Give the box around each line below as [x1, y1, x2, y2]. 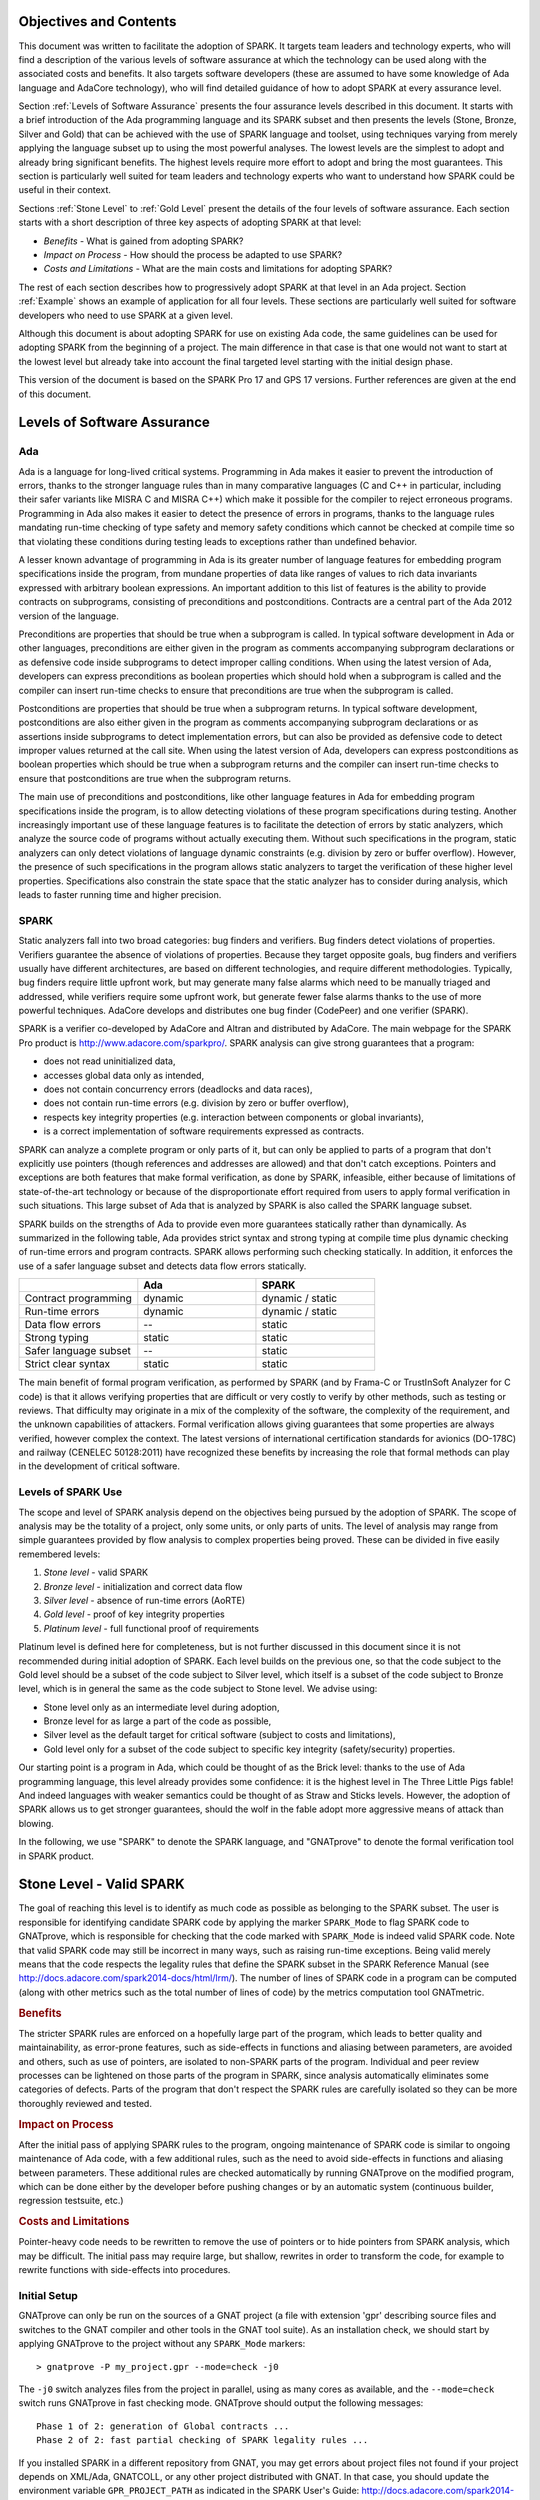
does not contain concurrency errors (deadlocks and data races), [43, 1083, 313, 1095]
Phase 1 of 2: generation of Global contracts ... [36, 2420, 290, 2432]
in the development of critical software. [18, 1460, 180, 1472]
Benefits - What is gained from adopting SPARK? [43, 235, 244, 247]
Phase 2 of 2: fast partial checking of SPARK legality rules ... [36, 2435, 369, 2446]
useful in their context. [18, 184, 112, 196]
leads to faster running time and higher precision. [18, 888, 222, 900]
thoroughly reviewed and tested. [18, 2097, 152, 2109]
